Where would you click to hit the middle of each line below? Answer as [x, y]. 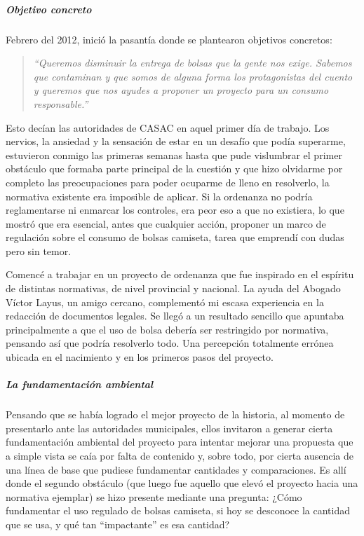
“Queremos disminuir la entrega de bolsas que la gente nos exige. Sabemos [193, 63]
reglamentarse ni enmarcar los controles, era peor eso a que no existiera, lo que [175, 210]
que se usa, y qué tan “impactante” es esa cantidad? [118, 524]
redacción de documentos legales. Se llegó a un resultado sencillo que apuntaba [175, 316]
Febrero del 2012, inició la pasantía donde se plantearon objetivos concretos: [169, 39]
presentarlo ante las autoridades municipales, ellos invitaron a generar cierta [169, 428]
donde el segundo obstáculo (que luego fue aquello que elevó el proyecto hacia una [182, 483]
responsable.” [61, 103]
